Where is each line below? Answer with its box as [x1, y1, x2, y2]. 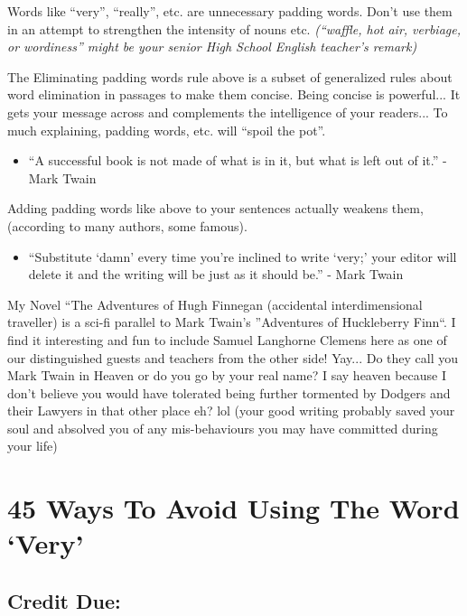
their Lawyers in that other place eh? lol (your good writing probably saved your [7, 401, 455, 420]
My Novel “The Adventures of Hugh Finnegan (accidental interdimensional [7, 294, 423, 313]
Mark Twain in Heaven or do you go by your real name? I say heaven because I [7, 366, 446, 385]
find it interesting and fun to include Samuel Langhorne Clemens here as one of [7, 330, 447, 349]
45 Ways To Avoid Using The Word [7, 490, 460, 527]
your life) [7, 436, 58, 455]
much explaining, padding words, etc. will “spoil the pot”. [7, 120, 326, 139]
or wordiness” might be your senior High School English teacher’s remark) [7, 37, 417, 56]
